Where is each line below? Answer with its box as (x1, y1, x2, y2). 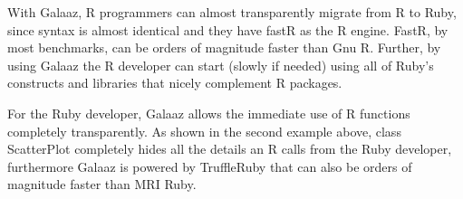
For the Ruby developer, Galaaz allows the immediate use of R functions (7, 103, 410, 122)
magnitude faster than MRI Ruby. (7, 175, 197, 194)
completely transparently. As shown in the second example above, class (7, 121, 401, 140)
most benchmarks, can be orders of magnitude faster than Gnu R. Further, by (7, 38, 441, 57)
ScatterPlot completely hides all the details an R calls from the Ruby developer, (7, 139, 452, 158)
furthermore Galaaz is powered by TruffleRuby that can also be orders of (7, 156, 412, 175)
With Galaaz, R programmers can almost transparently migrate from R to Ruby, (7, 3, 457, 21)
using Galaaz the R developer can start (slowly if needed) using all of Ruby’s (7, 55, 434, 74)
